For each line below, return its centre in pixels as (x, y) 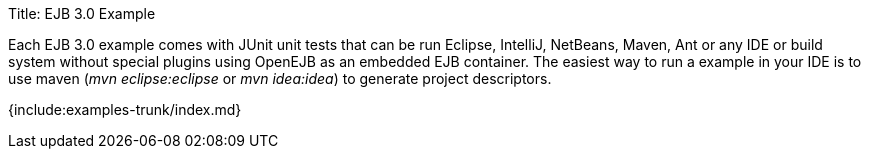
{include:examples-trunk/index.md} (125, 109)
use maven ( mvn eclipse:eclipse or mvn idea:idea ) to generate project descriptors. (280, 78)
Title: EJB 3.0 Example (82, 13)
